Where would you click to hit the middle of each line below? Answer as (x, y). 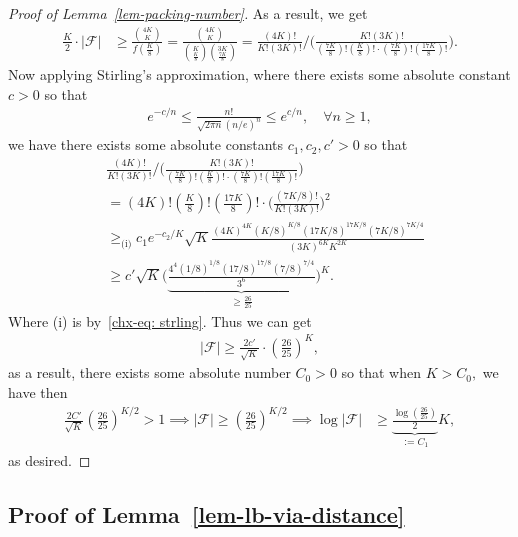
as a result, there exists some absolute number (149, 372)
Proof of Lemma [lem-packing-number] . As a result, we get (188, 13)
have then (38, 391)
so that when (381, 372)
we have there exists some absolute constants (145, 144)
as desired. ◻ (49, 459)
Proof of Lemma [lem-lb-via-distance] (206, 513)
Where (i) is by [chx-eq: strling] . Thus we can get (160, 320)
